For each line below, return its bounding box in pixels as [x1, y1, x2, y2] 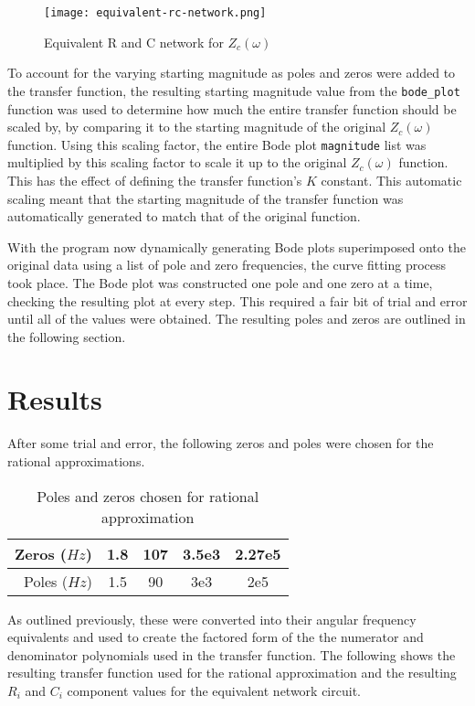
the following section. [7, 326, 126, 346]
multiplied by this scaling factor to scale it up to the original [7, 153, 347, 172]
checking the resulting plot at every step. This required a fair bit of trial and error [7, 291, 468, 310]
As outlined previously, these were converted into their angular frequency [7, 609, 417, 628]
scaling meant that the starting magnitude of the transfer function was [7, 188, 404, 208]
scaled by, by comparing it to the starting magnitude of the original [7, 117, 386, 136]
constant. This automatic [321, 170, 462, 189]
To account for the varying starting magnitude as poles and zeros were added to [7, 63, 456, 82]
